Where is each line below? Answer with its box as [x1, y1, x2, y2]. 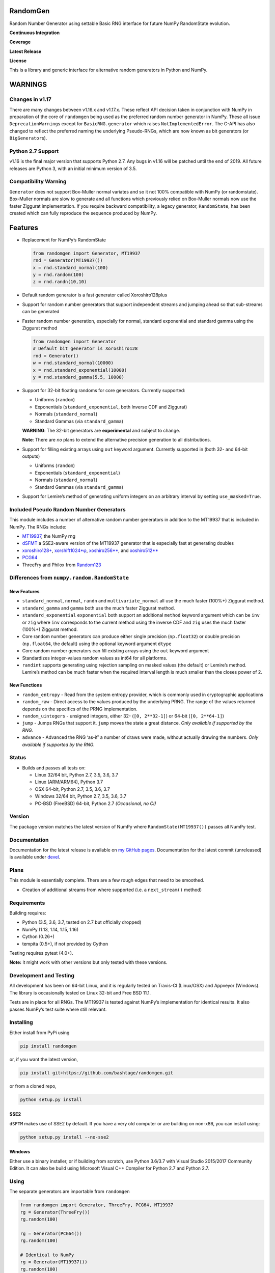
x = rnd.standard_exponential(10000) [33, 367, 127, 373]
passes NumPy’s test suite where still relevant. [9, 1006, 107, 1012]
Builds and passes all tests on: [22, 764, 86, 771]
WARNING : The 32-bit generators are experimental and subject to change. [22, 427, 180, 433]
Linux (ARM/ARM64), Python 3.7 [35, 779, 103, 785]
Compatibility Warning [9, 178, 67, 185]
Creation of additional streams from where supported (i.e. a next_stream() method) [22, 887, 202, 893]
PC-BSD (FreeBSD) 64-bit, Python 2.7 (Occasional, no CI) [35, 800, 156, 807]
